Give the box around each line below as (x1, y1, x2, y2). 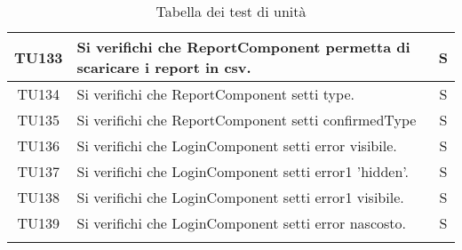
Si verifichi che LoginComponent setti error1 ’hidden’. (76, 161, 409, 181)
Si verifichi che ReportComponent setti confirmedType (76, 109, 417, 130)
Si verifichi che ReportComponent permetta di (76, 36, 410, 57)
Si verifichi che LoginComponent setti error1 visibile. (76, 187, 404, 207)
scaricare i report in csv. (76, 57, 251, 77)
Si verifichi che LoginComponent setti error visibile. (76, 135, 397, 156)
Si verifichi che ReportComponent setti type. (76, 84, 354, 104)
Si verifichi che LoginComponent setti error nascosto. (76, 213, 406, 233)
